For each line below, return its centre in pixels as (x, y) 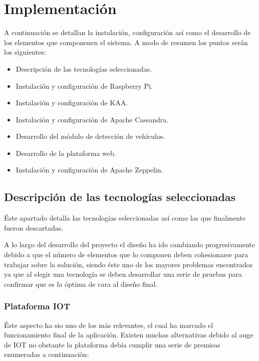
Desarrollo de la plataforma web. (66, 153)
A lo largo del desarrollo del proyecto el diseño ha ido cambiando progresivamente (129, 244)
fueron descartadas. (34, 227)
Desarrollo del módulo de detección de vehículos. (90, 136)
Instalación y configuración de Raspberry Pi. (84, 85)
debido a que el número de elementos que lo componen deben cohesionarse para (126, 254)
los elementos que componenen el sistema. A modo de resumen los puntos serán (126, 42)
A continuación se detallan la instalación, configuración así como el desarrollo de (127, 32)
